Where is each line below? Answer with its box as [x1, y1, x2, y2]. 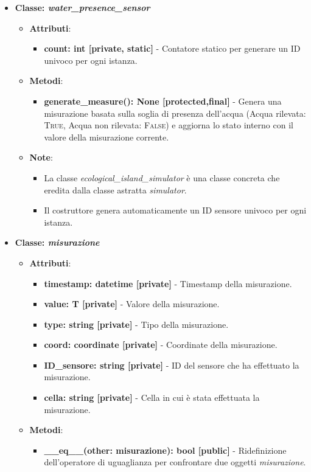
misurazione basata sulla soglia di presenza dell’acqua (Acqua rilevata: [44, 106, 306, 119]
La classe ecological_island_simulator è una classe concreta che [44, 171, 280, 184]
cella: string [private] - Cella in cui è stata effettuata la [44, 391, 260, 404]
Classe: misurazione [15, 236, 100, 249]
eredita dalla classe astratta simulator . [44, 183, 187, 196]
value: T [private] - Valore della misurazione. [44, 297, 220, 310]
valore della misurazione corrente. [44, 130, 169, 143]
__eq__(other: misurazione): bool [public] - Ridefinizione [44, 443, 287, 456]
